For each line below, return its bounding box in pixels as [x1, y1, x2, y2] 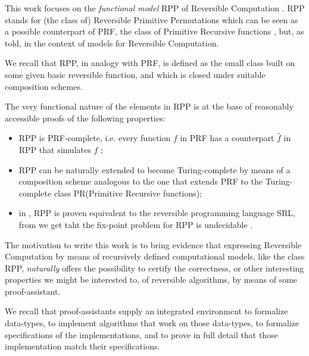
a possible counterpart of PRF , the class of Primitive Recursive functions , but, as [5, 25, 304, 38]
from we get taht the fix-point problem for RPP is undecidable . [18, 218, 253, 230]
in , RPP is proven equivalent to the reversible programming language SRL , [18, 207, 295, 219]
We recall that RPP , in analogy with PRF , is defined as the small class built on [5, 57, 295, 69]
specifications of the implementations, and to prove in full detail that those [5, 328, 278, 341]
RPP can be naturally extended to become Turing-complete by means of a [18, 163, 291, 176]
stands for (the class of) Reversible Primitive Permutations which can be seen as [5, 13, 298, 26]
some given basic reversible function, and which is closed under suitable [5, 68, 266, 80]
